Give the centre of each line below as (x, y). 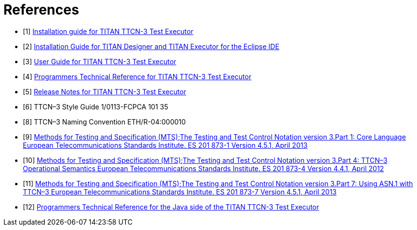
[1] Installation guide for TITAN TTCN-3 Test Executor (108, 31)
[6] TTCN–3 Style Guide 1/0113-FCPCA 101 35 (96, 106)
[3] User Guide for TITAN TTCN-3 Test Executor (100, 61)
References (41, 10)
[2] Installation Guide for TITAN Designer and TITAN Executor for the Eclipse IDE (151, 46)
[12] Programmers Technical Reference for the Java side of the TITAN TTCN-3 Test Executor (171, 207)
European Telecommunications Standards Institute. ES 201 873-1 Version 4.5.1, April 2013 (165, 145)
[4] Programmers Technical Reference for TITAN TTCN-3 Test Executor (137, 76)
